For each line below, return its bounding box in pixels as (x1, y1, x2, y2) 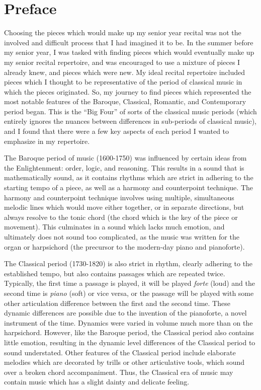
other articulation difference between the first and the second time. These (4, 297, 230, 308)
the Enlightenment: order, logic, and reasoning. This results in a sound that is (4, 162, 244, 173)
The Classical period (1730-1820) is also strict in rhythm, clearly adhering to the (4, 258, 253, 269)
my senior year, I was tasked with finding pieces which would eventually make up (4, 47, 254, 57)
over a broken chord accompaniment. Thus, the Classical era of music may (4, 366, 233, 377)
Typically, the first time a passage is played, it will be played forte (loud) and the (4, 278, 255, 288)
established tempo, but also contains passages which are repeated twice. (4, 268, 225, 278)
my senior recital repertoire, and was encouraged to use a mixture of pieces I (4, 56, 240, 67)
